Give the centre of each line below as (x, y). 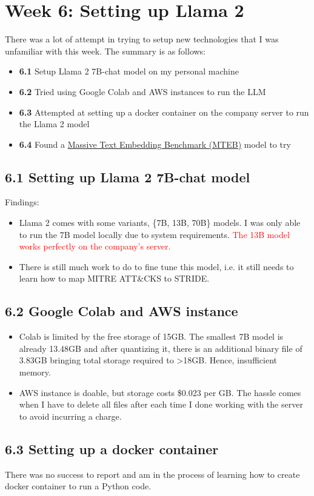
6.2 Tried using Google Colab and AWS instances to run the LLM (142, 91)
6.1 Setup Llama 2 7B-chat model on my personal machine (129, 71)
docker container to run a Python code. (78, 486)
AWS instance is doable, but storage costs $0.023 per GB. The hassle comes (160, 392)
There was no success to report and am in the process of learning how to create (152, 474)
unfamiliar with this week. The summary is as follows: (105, 51)
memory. (35, 372)
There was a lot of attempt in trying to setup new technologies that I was (142, 39)
